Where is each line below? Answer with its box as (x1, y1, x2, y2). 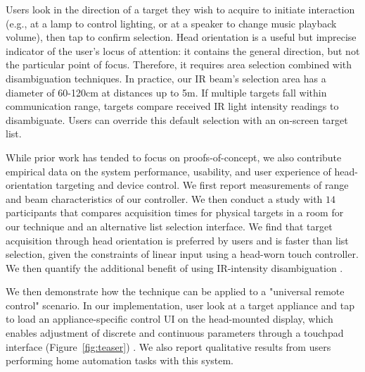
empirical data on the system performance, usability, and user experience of (6, 163, 331, 178)
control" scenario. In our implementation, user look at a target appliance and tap (6, 297, 354, 312)
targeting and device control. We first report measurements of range (56, 178, 349, 192)
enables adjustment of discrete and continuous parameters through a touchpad (6, 325, 344, 340)
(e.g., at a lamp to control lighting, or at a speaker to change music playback (6, 15, 337, 30)
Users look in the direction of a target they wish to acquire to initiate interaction (6, 2, 355, 16)
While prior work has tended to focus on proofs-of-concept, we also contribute (6, 149, 342, 164)
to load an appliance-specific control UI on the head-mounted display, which (6, 311, 333, 326)
